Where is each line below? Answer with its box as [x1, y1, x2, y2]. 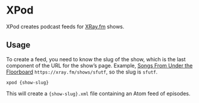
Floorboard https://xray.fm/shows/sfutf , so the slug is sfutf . [6, 68, 158, 75]
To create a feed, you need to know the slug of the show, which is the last [6, 55, 186, 62]
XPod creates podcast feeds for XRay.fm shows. [6, 23, 124, 30]
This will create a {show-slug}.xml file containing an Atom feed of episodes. [6, 89, 191, 97]
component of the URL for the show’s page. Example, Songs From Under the [6, 62, 193, 69]
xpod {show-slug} [6, 79, 49, 85]
